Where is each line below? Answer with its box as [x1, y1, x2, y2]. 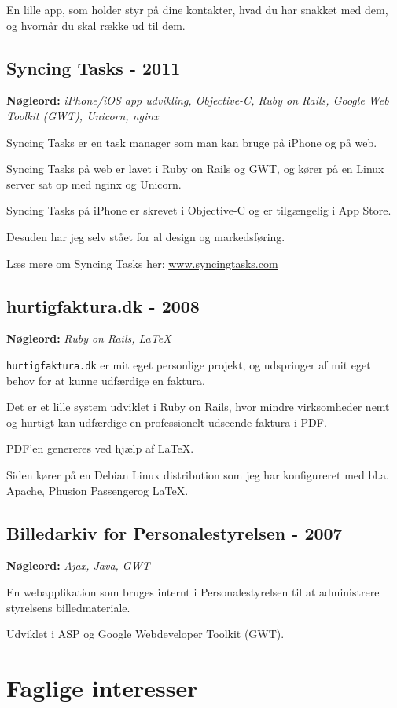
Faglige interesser [6, 671, 198, 703]
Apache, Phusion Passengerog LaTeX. [6, 482, 189, 498]
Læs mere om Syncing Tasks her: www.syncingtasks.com [6, 255, 278, 271]
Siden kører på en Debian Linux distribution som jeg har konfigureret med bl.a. [6, 466, 389, 482]
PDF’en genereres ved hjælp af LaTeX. [6, 440, 194, 457]
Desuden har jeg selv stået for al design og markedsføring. [6, 228, 285, 244]
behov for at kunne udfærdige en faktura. [6, 372, 205, 388]
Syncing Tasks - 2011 [6, 55, 181, 79]
